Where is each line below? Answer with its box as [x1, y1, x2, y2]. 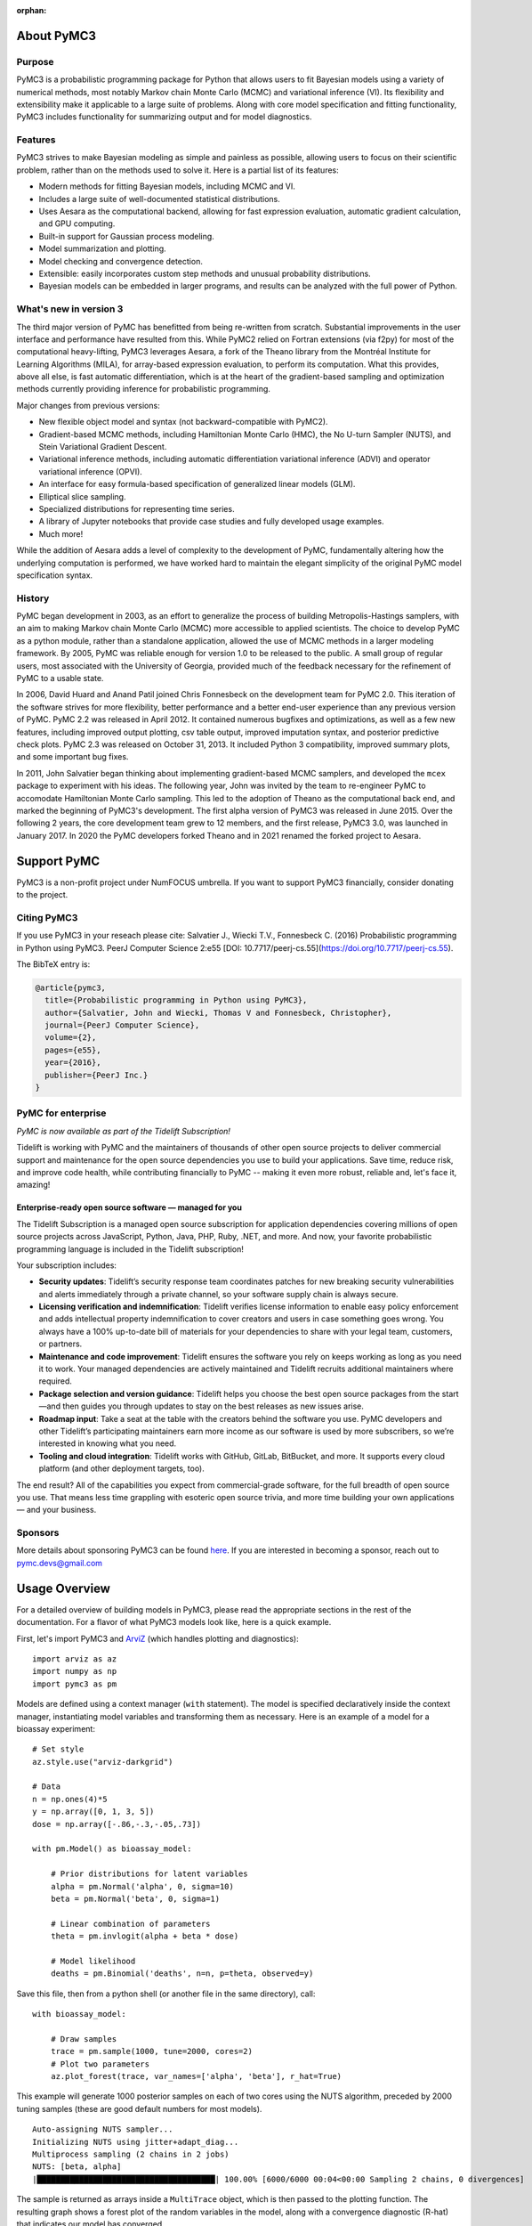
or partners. [38, 1338, 83, 1349]
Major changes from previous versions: [16, 400, 160, 410]
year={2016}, [44, 1058, 101, 1068]
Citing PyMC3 [16, 911, 78, 923]
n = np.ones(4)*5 [32, 1794, 108, 1804]
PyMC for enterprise [16, 1107, 107, 1119]
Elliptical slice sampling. [38, 491, 126, 502]
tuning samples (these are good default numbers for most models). [16, 2103, 262, 2114]
